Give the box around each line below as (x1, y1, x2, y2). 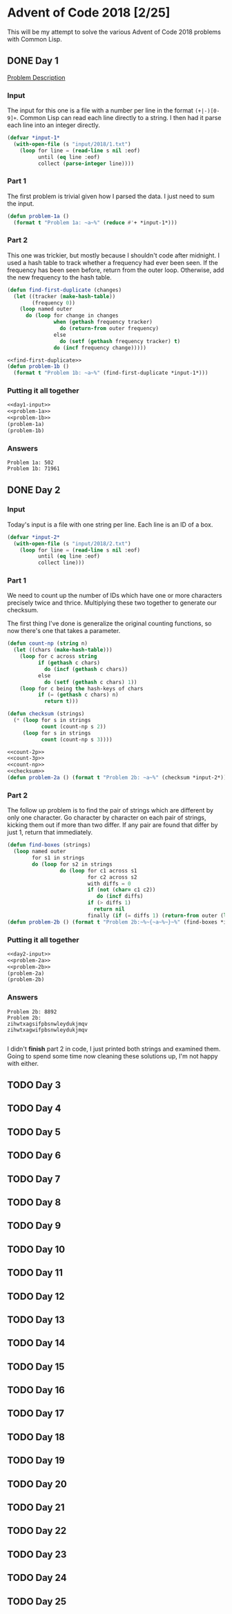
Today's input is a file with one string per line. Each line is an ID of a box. (7, 520, 213, 529)
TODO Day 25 (7, 1595, 67, 1607)
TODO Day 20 (7, 1478, 67, 1490)
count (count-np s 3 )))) (41, 736, 113, 743)
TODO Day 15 (7, 1361, 65, 1372)
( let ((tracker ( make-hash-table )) (13, 293, 116, 300)
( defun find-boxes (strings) (7, 842, 91, 848)
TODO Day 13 (7, 1314, 66, 1325)
